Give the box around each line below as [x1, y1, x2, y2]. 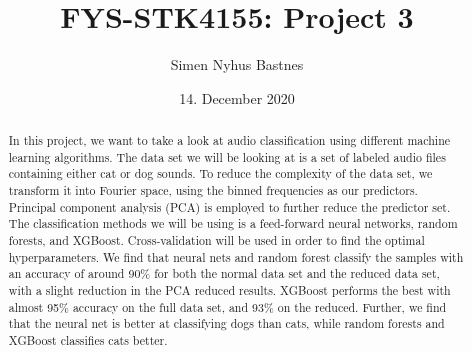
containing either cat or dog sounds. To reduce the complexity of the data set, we [8, 165, 433, 182]
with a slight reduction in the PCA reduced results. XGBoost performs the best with [8, 282, 451, 299]
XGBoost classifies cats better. [8, 331, 168, 348]
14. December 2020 [179, 87, 295, 108]
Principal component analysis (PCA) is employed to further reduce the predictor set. [8, 198, 451, 215]
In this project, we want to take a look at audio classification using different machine [8, 132, 451, 149]
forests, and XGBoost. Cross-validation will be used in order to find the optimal [8, 232, 425, 249]
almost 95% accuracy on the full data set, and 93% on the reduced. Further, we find [8, 298, 447, 315]
